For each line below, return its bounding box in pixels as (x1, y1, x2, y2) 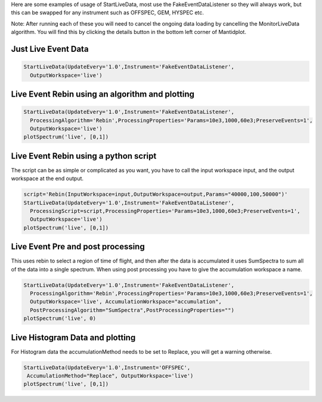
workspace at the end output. (11, 175, 83, 182)
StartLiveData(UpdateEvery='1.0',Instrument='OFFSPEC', (23, 364, 191, 371)
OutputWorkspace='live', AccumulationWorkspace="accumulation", (30, 298, 222, 305)
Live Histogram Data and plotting (11, 332, 136, 342)
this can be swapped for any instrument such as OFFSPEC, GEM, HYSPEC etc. (11, 9, 204, 16)
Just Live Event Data (11, 44, 89, 54)
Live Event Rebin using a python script (11, 151, 157, 161)
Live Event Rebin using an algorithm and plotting (11, 89, 195, 99)
